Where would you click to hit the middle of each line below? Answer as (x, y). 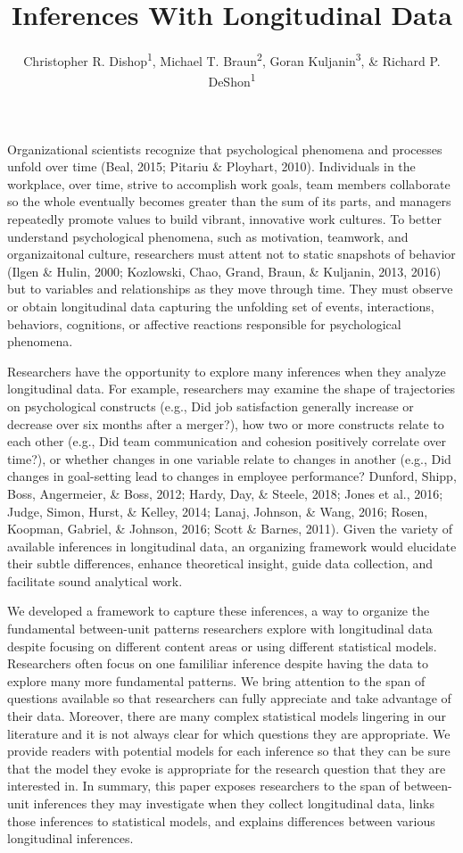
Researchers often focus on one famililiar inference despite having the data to (218, 663)
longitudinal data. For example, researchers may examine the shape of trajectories (231, 389)
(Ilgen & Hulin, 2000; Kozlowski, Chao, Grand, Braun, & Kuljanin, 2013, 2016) (224, 271)
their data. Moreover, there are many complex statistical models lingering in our (227, 716)
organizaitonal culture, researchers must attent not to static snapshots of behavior (231, 254)
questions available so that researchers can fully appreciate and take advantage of (229, 698)
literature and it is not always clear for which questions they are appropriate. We (229, 733)
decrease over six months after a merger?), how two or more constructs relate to (226, 423)
